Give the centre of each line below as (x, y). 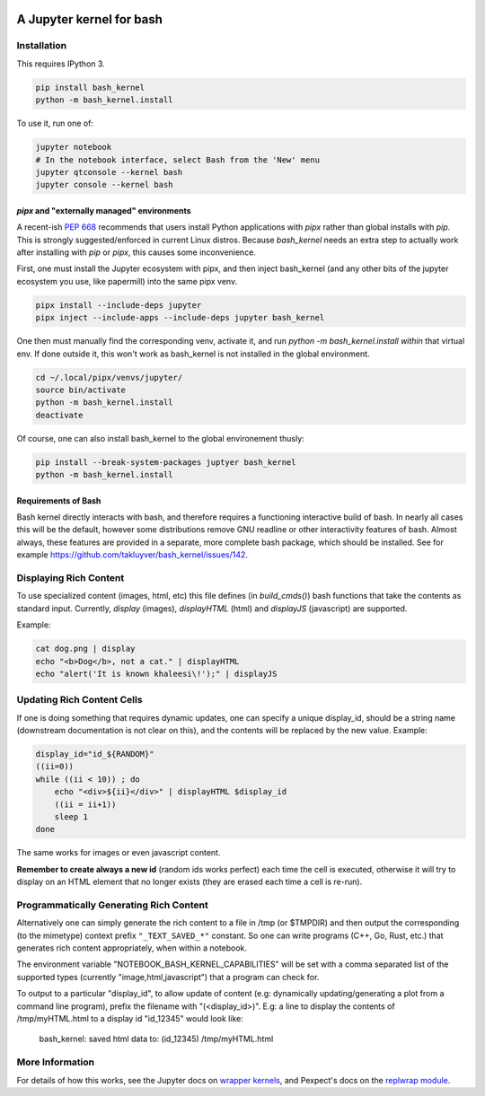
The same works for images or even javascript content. (119, 853)
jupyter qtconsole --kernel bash (109, 172)
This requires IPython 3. (61, 64)
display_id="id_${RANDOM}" (95, 754)
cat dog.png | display (85, 649)
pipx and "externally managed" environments (104, 210)
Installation (42, 46)
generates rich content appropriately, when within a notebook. (132, 948)
